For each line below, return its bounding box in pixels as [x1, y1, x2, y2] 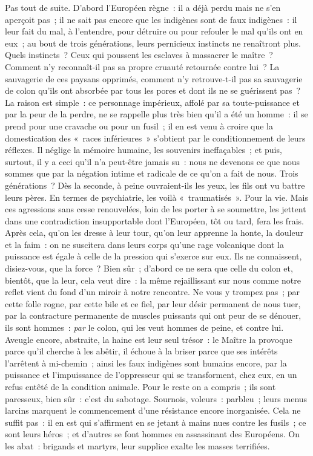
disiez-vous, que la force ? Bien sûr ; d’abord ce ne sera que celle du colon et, [5, 262, 293, 275]
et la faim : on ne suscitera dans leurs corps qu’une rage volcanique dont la [5, 238, 284, 250]
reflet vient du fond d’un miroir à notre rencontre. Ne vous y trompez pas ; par [5, 285, 300, 298]
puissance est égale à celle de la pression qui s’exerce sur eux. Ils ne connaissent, [5, 250, 302, 262]
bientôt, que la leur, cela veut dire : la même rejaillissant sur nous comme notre [5, 273, 301, 286]
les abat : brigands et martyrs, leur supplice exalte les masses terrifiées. [5, 439, 270, 452]
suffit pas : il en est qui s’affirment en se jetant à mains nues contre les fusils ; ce [5, 415, 306, 428]
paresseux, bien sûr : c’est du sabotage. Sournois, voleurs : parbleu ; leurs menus [5, 392, 308, 405]
